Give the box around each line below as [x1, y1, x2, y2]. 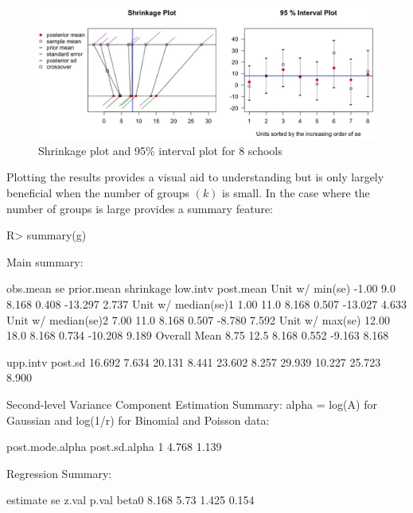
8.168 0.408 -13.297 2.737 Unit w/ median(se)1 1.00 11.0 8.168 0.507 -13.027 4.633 [6, 296, 407, 313]
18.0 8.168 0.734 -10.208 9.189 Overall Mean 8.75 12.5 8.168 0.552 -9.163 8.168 [6, 327, 389, 344]
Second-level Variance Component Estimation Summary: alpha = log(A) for [6, 396, 377, 412]
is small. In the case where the [222, 185, 370, 201]
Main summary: [6, 253, 84, 270]
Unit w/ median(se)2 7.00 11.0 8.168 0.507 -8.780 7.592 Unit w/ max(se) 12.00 [6, 311, 390, 328]
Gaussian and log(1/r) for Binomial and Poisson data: [6, 411, 270, 428]
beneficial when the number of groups [6, 185, 190, 201]
